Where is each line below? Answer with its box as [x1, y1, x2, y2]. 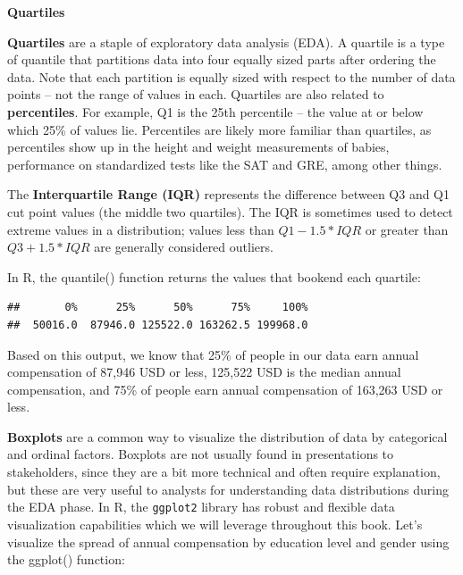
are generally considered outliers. [94, 237, 274, 256]
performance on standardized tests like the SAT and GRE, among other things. [7, 154, 442, 173]
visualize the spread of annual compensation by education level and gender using [7, 532, 450, 551]
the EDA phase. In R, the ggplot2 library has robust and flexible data [7, 497, 395, 516]
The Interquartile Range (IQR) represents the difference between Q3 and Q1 [7, 185, 450, 204]
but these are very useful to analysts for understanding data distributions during [7, 479, 449, 498]
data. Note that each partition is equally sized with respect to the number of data [7, 67, 456, 86]
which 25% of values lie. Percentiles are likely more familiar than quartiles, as [7, 120, 432, 138]
